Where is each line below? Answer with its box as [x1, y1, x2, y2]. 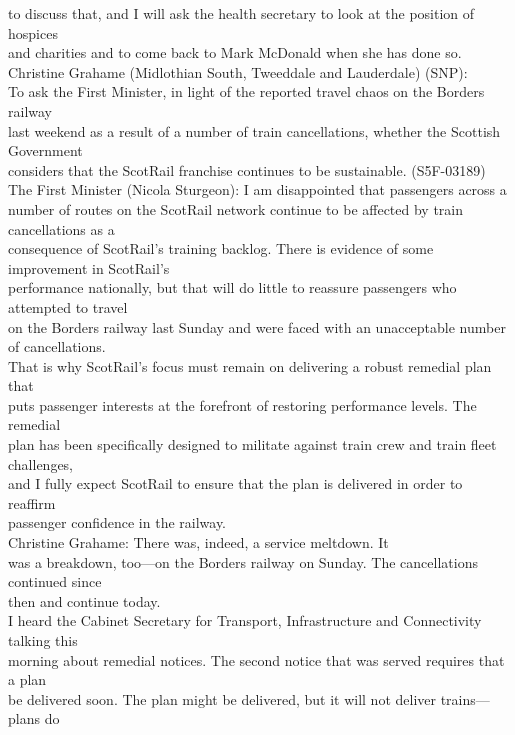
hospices [8, 22, 58, 43]
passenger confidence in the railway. [8, 512, 227, 533]
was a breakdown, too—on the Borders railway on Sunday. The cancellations [8, 551, 478, 572]
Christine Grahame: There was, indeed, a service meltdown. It [8, 532, 389, 553]
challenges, [8, 453, 74, 474]
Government [8, 140, 83, 161]
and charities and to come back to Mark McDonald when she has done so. [8, 42, 462, 63]
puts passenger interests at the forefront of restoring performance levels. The [8, 394, 477, 415]
